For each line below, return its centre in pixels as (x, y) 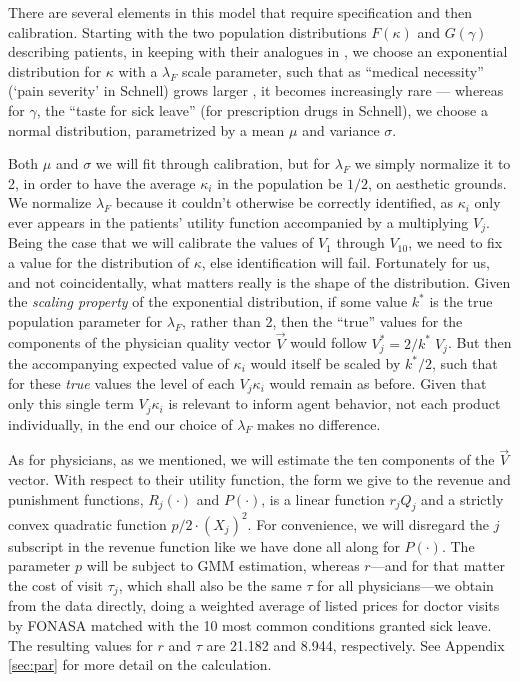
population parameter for (85, 320)
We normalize (50, 202)
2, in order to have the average (102, 182)
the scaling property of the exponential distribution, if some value (208, 301)
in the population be (280, 182)
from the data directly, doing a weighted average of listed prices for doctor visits (254, 605)
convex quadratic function (87, 523)
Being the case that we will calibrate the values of (161, 242)
